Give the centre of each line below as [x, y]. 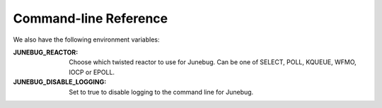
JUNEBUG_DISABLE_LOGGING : [60, 82]
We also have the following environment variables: [86, 40]
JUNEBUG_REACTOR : [46, 52]
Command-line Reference [91, 18]
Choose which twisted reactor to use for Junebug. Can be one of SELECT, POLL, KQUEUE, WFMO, [213, 62]
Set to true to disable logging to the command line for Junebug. [161, 92]
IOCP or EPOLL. [92, 72]
